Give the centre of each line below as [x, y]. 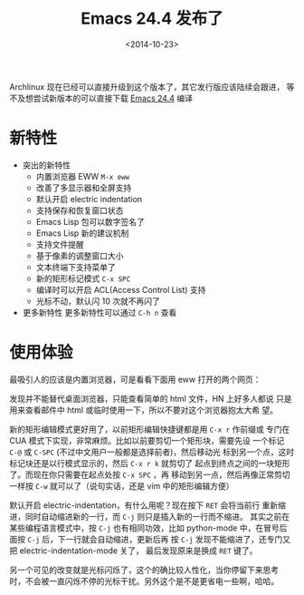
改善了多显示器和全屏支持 [84, 188]
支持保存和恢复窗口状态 [80, 210]
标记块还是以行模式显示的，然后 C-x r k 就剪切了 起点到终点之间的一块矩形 [150, 463]
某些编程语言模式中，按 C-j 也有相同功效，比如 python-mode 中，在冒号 [144, 528]
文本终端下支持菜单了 [76, 267]
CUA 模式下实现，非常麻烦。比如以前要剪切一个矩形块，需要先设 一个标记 [147, 440]
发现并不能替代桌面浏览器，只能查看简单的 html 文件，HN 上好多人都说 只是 [151, 398]
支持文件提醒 [60, 244]
